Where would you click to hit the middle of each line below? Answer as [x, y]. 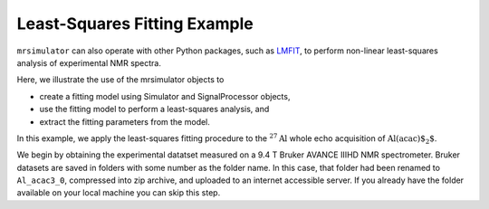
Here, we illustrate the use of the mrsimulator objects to [120, 80]
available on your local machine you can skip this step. [119, 193]
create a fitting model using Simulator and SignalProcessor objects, [165, 96]
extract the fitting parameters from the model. [125, 121]
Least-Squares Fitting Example [135, 24]
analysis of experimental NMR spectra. [89, 62]
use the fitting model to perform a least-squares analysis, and [154, 109]
